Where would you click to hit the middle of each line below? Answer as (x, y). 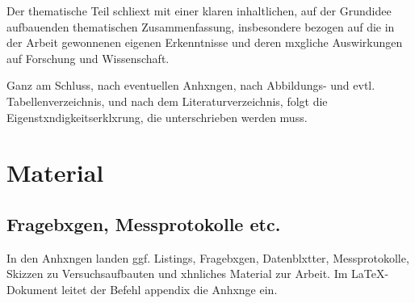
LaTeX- (370, 274)
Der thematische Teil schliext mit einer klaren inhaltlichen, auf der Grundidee (199, 11)
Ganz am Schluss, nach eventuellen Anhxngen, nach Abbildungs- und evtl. (191, 85)
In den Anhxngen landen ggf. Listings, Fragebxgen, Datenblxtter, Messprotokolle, (208, 257)
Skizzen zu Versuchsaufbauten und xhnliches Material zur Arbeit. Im (177, 274)
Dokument (32, 289)
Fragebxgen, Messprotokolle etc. (144, 223)
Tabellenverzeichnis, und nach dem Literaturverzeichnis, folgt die (167, 101)
